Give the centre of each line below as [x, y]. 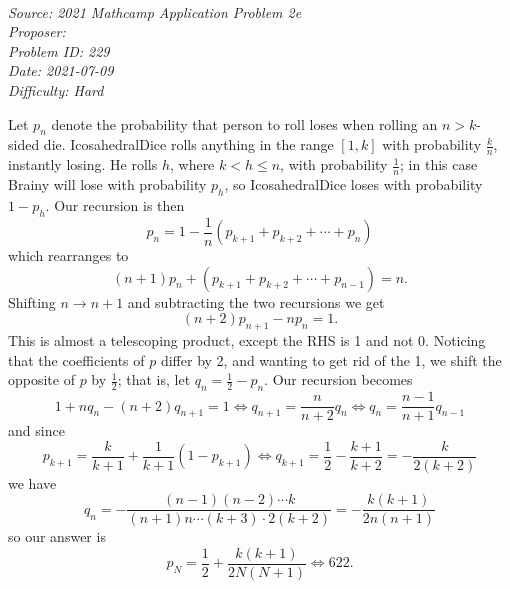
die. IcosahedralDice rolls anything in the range [188, 144]
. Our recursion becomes [338, 379]
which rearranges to [68, 255]
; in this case [439, 164]
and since [36, 430]
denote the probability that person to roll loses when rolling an [244, 123]
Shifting [32, 301]
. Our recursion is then [115, 204]
